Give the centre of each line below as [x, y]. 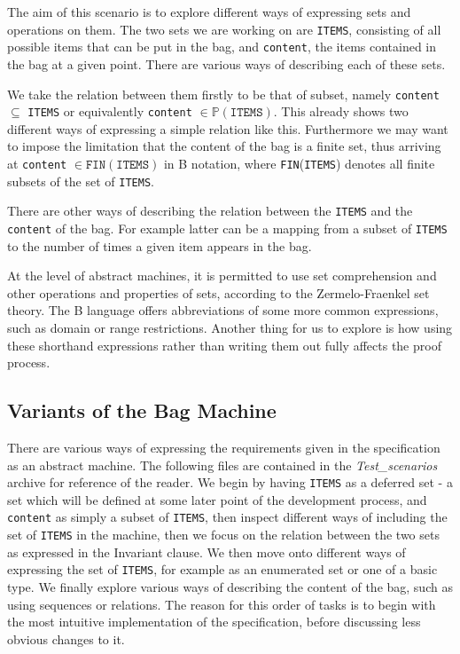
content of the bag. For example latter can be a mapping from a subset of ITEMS [227, 228]
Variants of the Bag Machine [142, 410]
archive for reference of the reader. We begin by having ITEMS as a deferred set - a [230, 482]
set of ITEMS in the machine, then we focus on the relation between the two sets [223, 535]
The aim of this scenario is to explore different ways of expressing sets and [209, 12]
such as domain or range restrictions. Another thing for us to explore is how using [230, 327]
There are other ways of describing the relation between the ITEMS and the [210, 211]
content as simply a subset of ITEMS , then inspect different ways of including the [227, 517]
